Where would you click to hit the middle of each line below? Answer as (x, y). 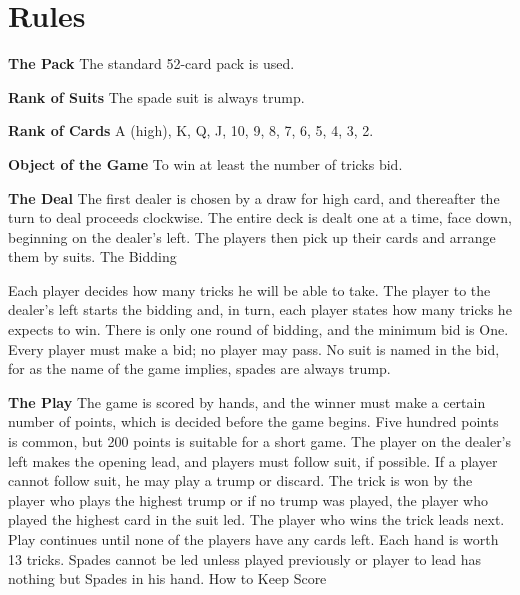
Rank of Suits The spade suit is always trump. (156, 96)
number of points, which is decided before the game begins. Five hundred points (253, 421)
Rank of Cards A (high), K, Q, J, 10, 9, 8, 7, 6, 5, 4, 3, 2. (191, 130)
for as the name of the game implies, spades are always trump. (199, 368)
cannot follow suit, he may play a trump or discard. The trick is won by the (240, 480)
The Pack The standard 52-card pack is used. (151, 63)
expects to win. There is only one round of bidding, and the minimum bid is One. (258, 329)
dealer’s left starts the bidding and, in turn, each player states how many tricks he (260, 309)
